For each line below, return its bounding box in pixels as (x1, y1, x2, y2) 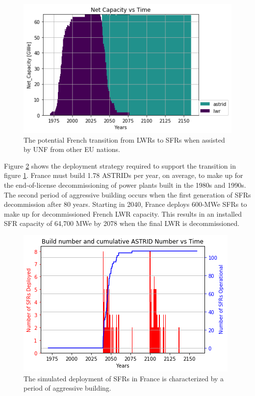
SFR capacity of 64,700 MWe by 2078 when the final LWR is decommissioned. (4, 218, 240, 228)
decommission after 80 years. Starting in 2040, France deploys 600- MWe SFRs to (4, 199, 247, 209)
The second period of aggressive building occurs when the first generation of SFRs (4, 189, 251, 199)
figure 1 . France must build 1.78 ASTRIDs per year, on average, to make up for (4, 170, 243, 180)
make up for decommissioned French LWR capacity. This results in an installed (4, 208, 242, 219)
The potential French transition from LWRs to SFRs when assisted (24, 134, 225, 145)
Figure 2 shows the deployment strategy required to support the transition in (4, 160, 236, 171)
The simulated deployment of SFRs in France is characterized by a (24, 373, 224, 383)
